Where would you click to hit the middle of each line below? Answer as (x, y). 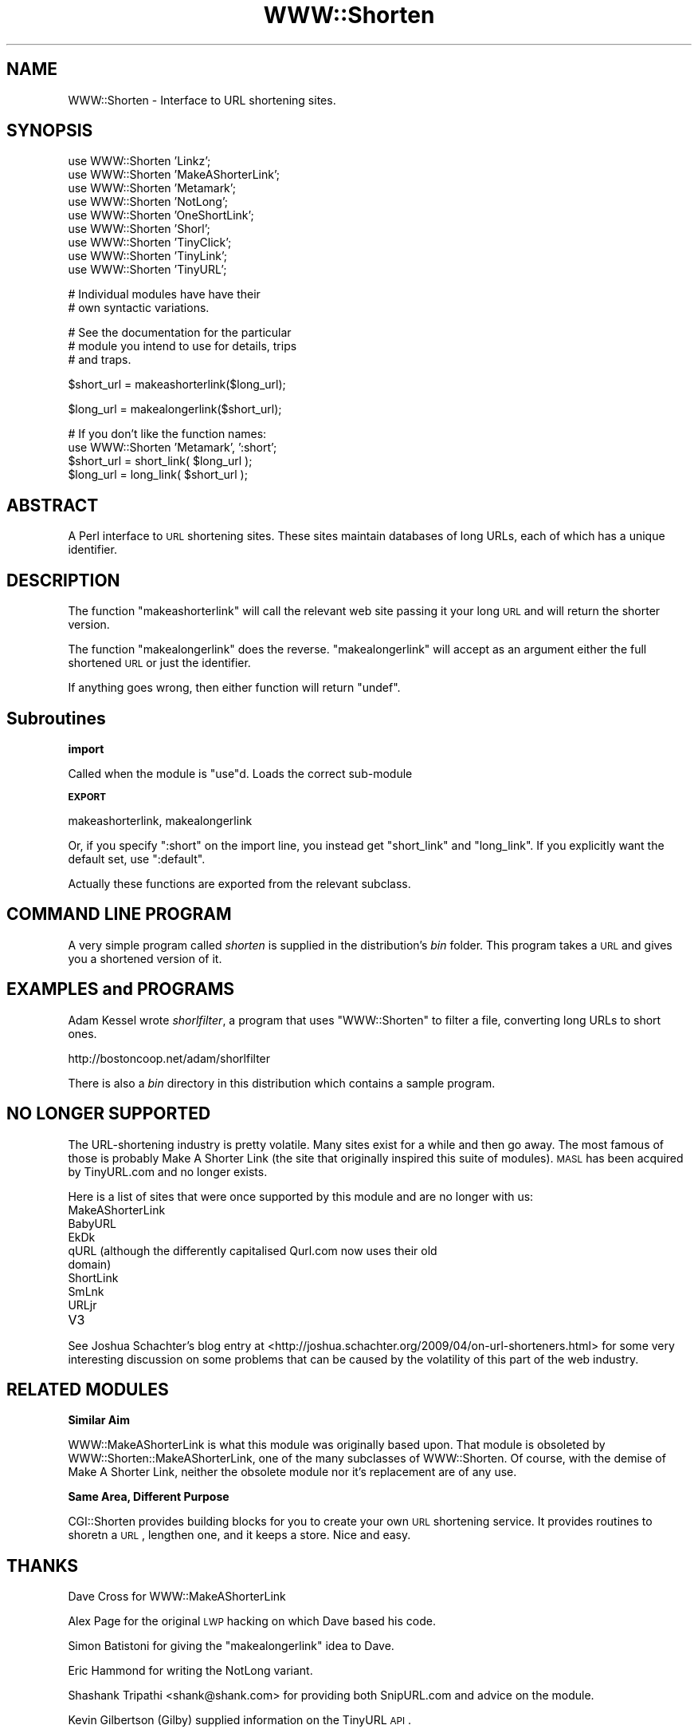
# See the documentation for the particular (180, 333)
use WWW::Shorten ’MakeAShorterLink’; (174, 175)
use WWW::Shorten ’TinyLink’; (147, 256)
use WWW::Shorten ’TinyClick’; (150, 243)
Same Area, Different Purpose (149, 1497)
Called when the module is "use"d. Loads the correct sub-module (240, 773)
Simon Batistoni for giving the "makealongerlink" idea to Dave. (231, 1646)
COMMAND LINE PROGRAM (119, 914)
